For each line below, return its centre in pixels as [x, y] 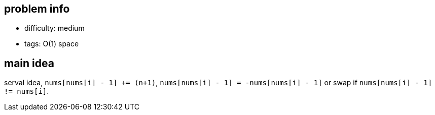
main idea [29, 63]
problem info [37, 9]
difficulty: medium [55, 28]
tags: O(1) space [52, 44]
